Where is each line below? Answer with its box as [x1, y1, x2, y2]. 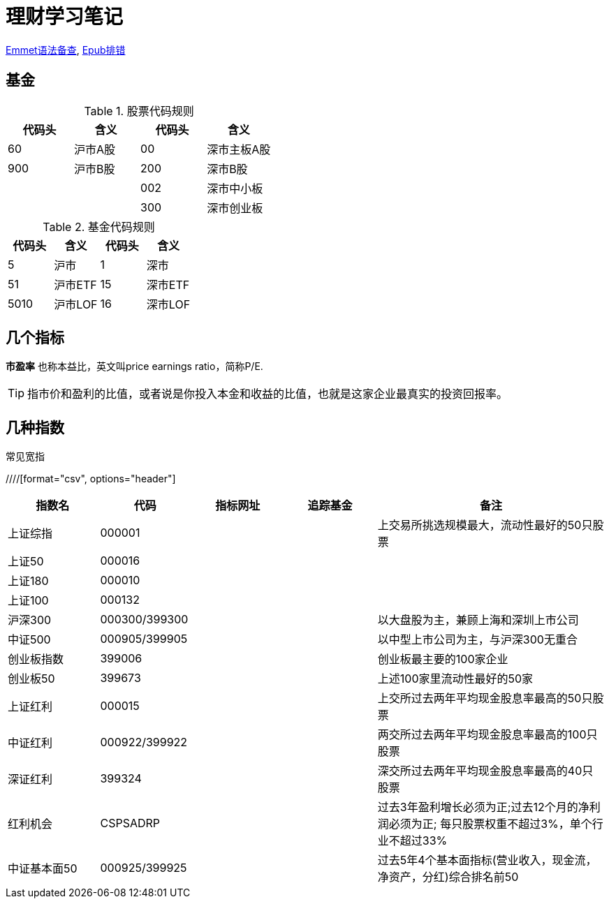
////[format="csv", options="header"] [6, 473, 176, 485]
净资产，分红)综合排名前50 [377, 870, 519, 884]
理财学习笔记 [6, 5, 124, 29]
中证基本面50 [8, 861, 78, 876]
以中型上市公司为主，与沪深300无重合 [377, 632, 578, 647]
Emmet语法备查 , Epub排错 [6, 43, 126, 56]
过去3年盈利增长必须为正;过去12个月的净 [377, 800, 589, 815]
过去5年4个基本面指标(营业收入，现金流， [377, 853, 597, 868]
